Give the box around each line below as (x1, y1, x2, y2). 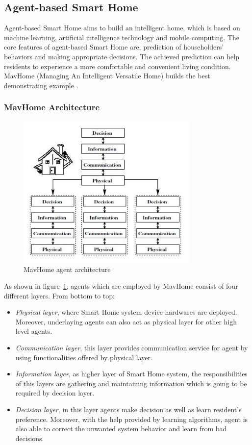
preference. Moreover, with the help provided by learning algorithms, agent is (15, 414, 248, 424)
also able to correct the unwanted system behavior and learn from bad (15, 423, 227, 434)
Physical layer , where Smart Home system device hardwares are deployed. (15, 307, 237, 317)
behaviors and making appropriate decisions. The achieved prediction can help (4, 51, 239, 61)
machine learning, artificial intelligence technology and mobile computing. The (4, 32, 239, 42)
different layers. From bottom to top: (4, 290, 115, 300)
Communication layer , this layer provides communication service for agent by (15, 342, 248, 352)
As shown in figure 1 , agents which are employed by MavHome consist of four (4, 280, 238, 291)
